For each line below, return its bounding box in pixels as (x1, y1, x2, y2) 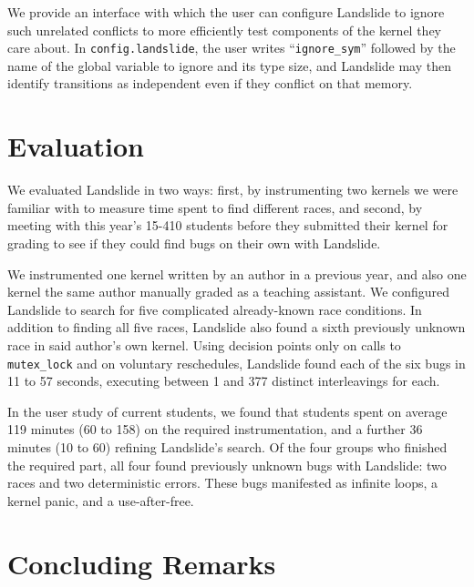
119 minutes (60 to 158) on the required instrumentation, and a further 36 (7, 420, 423, 439)
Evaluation (7, 127, 144, 165)
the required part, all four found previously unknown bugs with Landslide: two (7, 455, 447, 474)
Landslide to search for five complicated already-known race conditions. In (7, 299, 422, 319)
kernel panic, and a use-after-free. (7, 491, 194, 510)
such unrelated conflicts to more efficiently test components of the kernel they (7, 20, 441, 39)
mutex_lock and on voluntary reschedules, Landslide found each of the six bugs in (7, 353, 466, 372)
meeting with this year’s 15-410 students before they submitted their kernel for (7, 216, 448, 235)
